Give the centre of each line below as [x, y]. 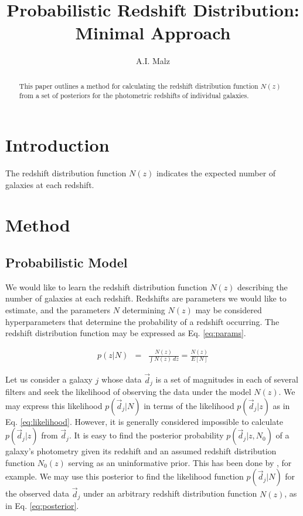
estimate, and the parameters [58, 309]
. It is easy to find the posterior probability [146, 435]
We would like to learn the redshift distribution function [106, 287]
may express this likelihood [54, 405]
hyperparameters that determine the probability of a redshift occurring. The [142, 321]
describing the [263, 287]
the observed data [38, 493]
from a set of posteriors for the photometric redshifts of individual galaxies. [134, 96]
